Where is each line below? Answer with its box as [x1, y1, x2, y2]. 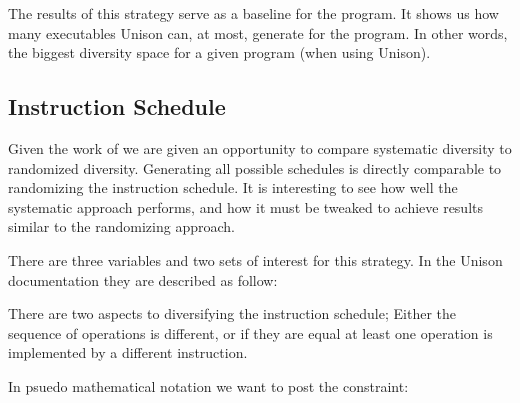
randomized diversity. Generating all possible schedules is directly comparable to [8, 157, 502, 178]
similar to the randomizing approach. [8, 216, 235, 237]
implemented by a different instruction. [8, 342, 248, 363]
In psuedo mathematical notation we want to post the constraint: [8, 375, 409, 396]
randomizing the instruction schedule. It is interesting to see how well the [8, 177, 458, 198]
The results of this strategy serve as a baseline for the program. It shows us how [8, 3, 499, 23]
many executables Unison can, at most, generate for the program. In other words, [8, 22, 508, 43]
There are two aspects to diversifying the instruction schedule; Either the [8, 303, 456, 324]
